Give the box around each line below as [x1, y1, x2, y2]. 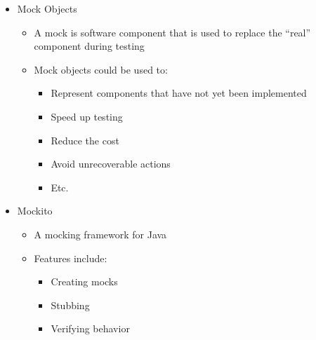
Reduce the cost [51, 132, 119, 147]
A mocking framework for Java [34, 226, 167, 241]
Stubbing [51, 297, 90, 312]
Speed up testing [51, 109, 123, 123]
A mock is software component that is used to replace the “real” [34, 25, 311, 39]
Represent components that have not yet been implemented [51, 86, 307, 100]
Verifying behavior [51, 321, 130, 336]
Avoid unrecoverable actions [51, 156, 171, 171]
